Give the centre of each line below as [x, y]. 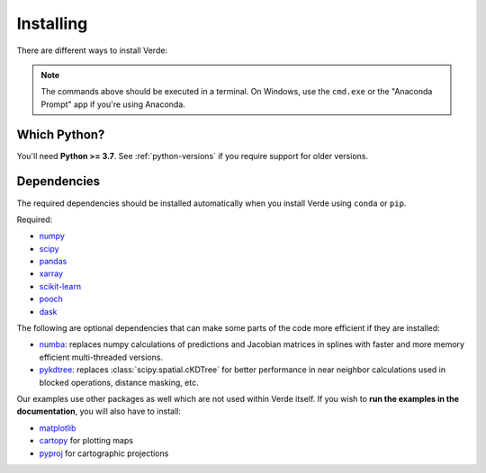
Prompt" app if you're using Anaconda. [113, 104]
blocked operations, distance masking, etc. [119, 382]
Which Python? [61, 134]
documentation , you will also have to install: [99, 411]
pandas [53, 262]
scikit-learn [60, 286]
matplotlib [58, 428]
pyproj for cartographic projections [104, 453]
